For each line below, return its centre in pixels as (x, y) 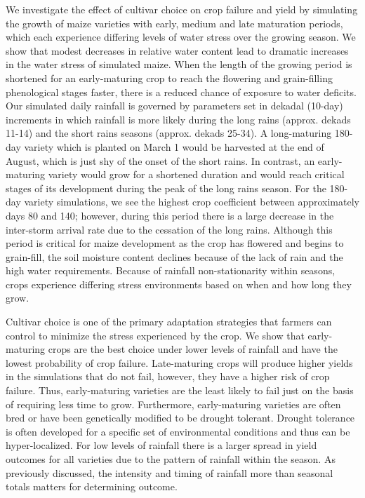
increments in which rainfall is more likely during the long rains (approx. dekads (178, 119)
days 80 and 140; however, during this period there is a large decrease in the (170, 215)
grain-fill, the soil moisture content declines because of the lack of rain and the (174, 256)
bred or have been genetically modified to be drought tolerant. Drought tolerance (180, 418)
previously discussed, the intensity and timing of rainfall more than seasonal (170, 472)
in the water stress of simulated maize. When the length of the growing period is (179, 64)
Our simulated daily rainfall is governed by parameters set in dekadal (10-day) (174, 106)
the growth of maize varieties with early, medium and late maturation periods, (174, 23)
